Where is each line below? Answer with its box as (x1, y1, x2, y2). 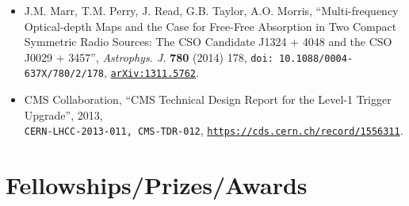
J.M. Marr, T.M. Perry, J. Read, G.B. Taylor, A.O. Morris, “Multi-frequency (24, 2, 399, 18)
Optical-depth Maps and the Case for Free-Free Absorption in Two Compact (24, 17, 397, 34)
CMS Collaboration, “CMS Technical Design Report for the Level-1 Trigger (24, 91, 392, 108)
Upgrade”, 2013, (24, 106, 103, 123)
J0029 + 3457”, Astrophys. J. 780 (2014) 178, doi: (24, 48, 273, 65)
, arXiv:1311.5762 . (104, 64, 199, 81)
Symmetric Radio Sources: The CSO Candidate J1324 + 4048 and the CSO (24, 33, 392, 50)
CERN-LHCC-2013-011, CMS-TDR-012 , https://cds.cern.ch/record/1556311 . (24, 122, 403, 139)
